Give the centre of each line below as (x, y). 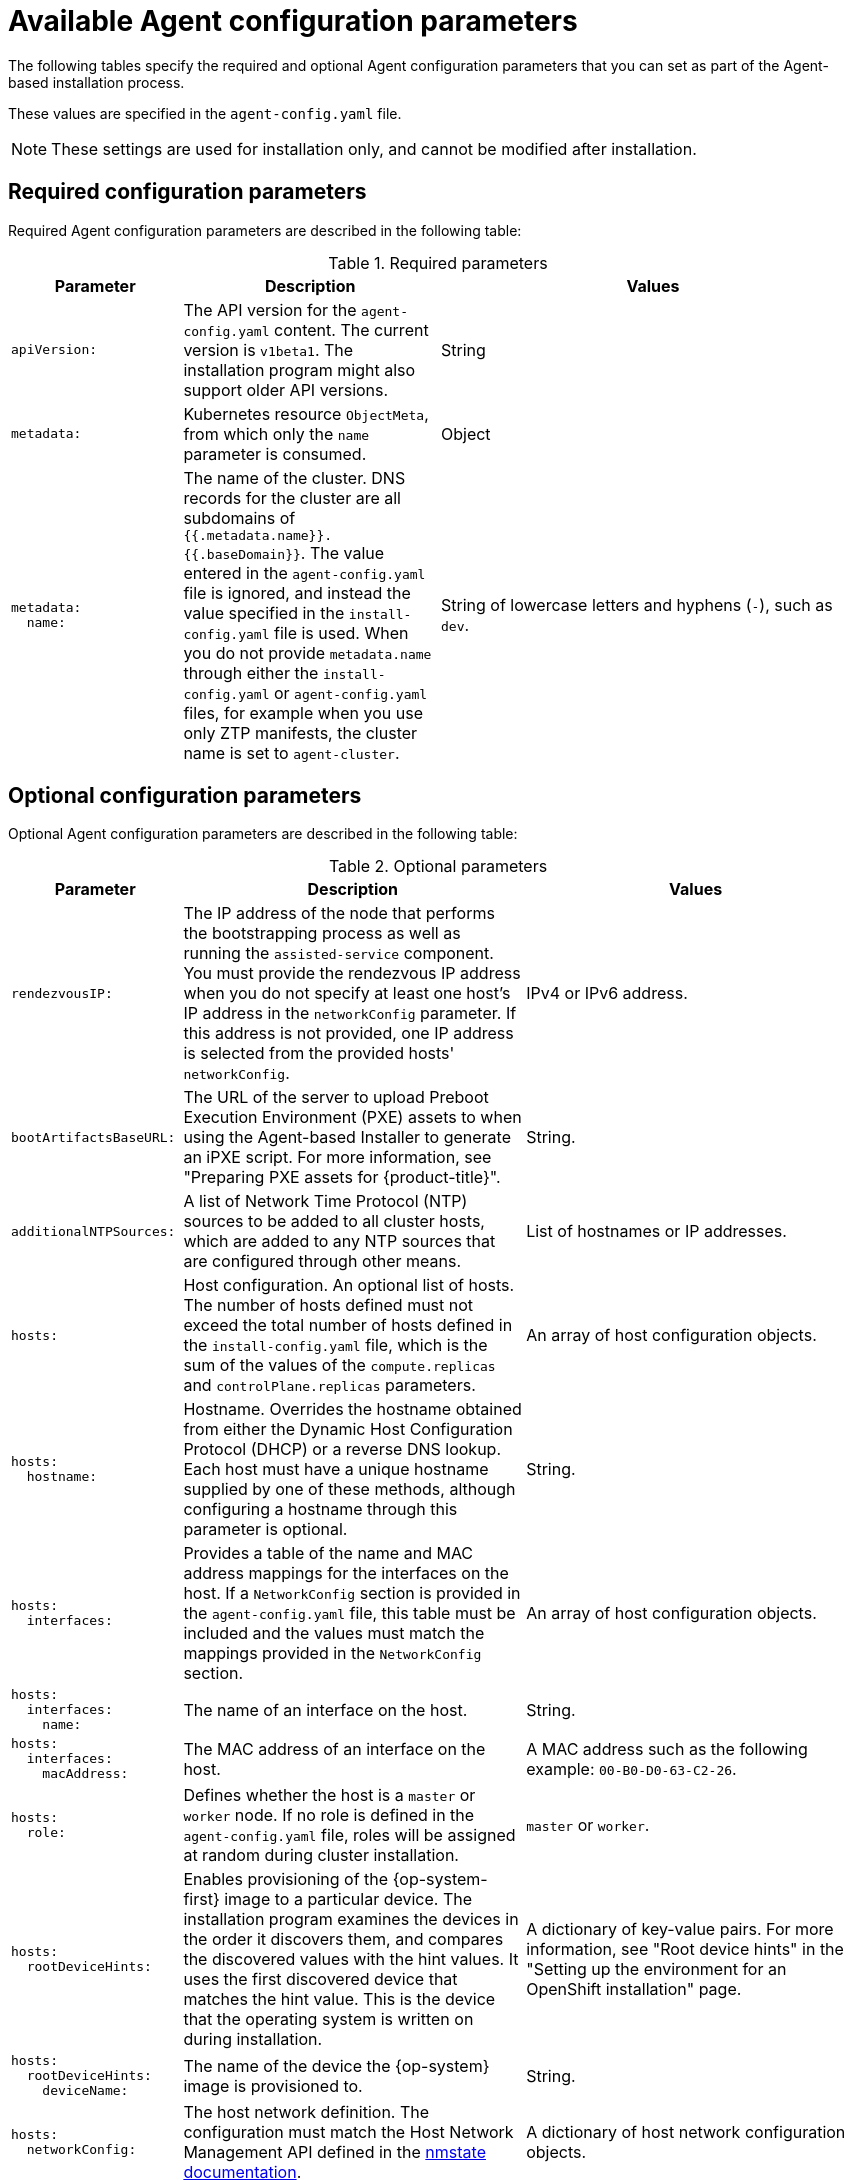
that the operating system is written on (328, 2019)
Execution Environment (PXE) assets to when (352, 1117)
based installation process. (96, 82)
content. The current (351, 329)
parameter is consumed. (275, 453)
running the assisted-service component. (338, 953)
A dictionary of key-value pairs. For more (680, 1929)
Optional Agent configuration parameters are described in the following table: (263, 834)
